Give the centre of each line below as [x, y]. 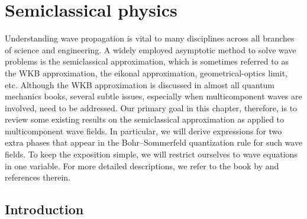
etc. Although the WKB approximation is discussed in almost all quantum [140, 84]
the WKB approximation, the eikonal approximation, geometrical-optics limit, [146, 73]
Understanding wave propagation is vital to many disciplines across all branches [150, 38]
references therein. [38, 177]
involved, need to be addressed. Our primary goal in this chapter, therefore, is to [151, 107]
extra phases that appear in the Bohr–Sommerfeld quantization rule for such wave [154, 142]
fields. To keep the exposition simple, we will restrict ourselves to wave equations [151, 154]
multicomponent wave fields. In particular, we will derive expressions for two [143, 131]
